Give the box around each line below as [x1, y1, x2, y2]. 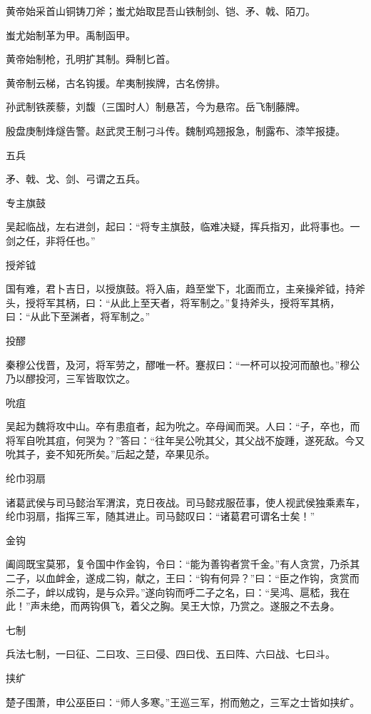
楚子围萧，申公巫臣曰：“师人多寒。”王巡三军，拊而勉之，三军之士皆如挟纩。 [6, 694, 360, 709]
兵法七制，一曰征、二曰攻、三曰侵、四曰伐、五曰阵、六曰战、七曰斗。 [6, 646, 335, 661]
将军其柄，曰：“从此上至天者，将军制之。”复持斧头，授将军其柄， [35, 295, 340, 310]
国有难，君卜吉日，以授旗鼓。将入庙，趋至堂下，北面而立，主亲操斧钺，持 [6, 281, 355, 296]
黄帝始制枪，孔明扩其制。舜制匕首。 [6, 51, 176, 66]
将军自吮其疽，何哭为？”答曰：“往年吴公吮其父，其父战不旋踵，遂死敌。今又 [6, 432, 365, 447]
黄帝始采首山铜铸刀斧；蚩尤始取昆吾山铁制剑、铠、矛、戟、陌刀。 [6, 4, 315, 18]
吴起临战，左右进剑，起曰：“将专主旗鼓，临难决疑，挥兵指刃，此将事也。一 [6, 219, 360, 234]
